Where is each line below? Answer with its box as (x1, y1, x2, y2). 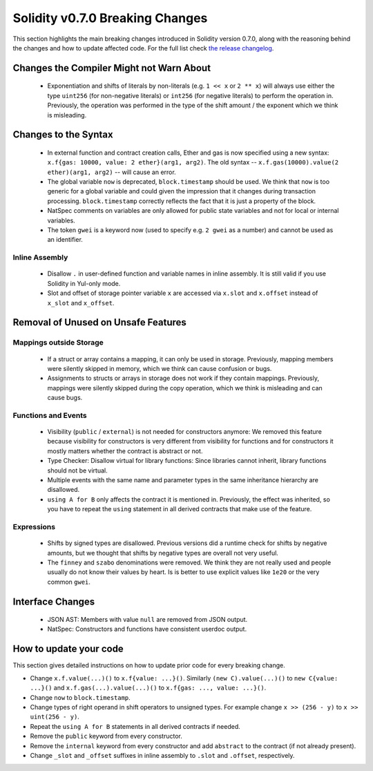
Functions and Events (12, 410, 88, 420)
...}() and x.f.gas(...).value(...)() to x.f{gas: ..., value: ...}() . (30, 684, 267, 692)
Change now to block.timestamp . (30, 693, 131, 701)
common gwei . (47, 578, 91, 586)
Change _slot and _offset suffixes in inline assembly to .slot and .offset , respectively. (30, 751, 295, 759)
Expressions (12, 522, 55, 531)
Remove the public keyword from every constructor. (30, 732, 183, 741)
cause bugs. (47, 394, 83, 402)
